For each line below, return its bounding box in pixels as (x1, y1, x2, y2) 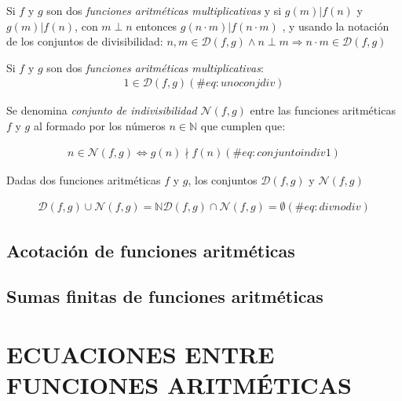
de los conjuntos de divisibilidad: (6, 33, 163, 49)
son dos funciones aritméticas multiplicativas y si (46, 2, 282, 18)
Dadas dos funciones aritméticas (6, 171, 161, 188)
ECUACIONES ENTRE (6, 338, 275, 370)
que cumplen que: (200, 118, 286, 133)
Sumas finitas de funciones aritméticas (6, 284, 323, 308)
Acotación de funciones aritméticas (6, 238, 295, 262)
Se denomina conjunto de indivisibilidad (6, 102, 197, 118)
